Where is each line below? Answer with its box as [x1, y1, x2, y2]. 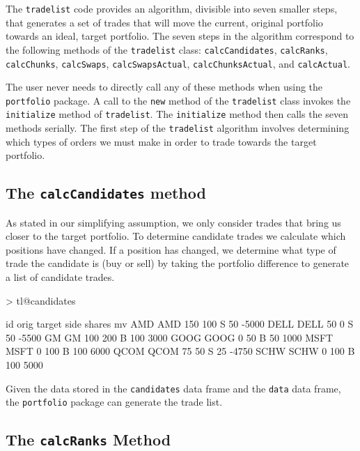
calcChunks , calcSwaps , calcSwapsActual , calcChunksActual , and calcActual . [6, 56, 350, 70]
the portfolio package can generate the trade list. [6, 395, 223, 409]
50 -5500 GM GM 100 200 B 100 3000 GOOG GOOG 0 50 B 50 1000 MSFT [6, 330, 334, 344]
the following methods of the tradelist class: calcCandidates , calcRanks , [6, 42, 328, 56]
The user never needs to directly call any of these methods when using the [6, 79, 323, 94]
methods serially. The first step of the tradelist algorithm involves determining [6, 121, 350, 135]
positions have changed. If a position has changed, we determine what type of [6, 242, 336, 257]
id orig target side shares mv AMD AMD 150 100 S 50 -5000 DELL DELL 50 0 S [6, 316, 354, 331]
